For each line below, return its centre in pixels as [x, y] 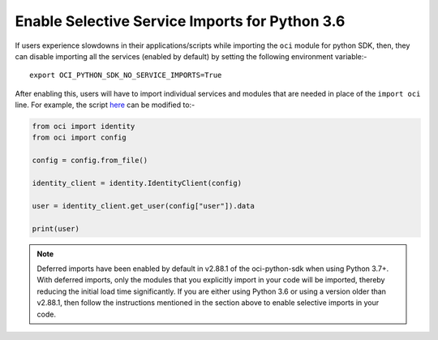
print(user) [56, 228]
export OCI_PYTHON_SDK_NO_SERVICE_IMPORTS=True [126, 75]
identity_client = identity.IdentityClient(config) [137, 183]
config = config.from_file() [90, 161]
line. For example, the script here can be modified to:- [105, 105]
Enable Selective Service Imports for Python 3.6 [180, 21]
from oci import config [79, 138]
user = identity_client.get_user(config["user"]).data [143, 206]
